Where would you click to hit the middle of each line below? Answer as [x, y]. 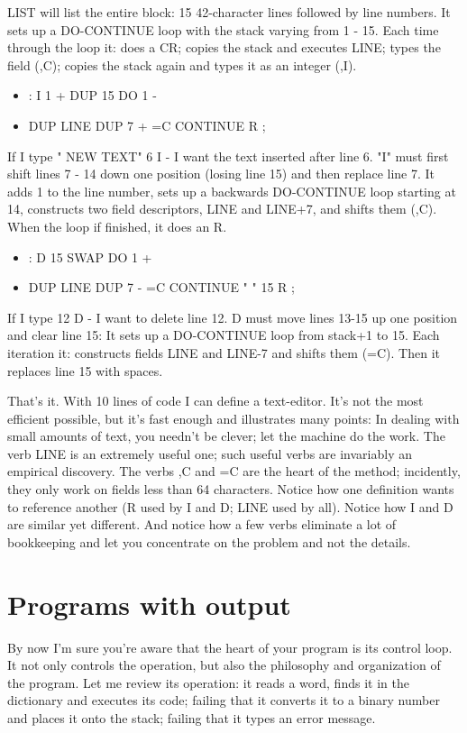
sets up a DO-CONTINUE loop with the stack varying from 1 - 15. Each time [223, 29]
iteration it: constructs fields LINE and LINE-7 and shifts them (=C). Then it [224, 352]
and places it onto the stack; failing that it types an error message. [192, 717]
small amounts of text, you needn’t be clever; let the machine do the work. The [226, 436]
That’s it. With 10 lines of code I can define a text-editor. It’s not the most [215, 401]
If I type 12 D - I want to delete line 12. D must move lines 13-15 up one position [233, 317]
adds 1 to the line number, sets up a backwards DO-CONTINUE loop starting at [232, 191]
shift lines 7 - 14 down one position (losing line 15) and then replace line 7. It [221, 174]
